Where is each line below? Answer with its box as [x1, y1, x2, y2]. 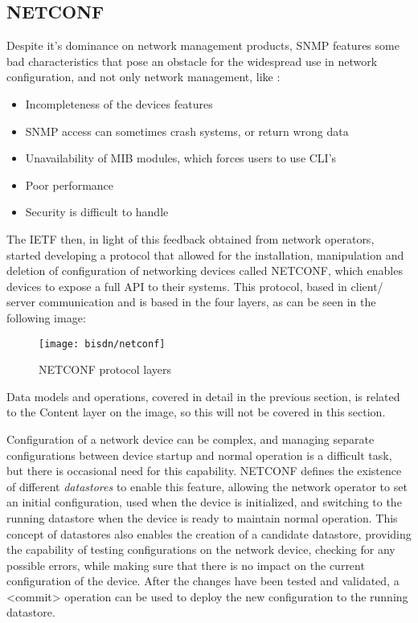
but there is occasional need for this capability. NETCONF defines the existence [6, 462, 402, 479]
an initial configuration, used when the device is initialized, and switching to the [6, 494, 402, 510]
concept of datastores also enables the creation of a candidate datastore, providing [6, 525, 412, 542]
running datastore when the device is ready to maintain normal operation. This [6, 509, 398, 526]
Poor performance [25, 176, 114, 193]
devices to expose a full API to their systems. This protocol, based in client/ [6, 277, 383, 294]
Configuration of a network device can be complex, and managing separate [6, 430, 375, 447]
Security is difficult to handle [25, 203, 169, 220]
